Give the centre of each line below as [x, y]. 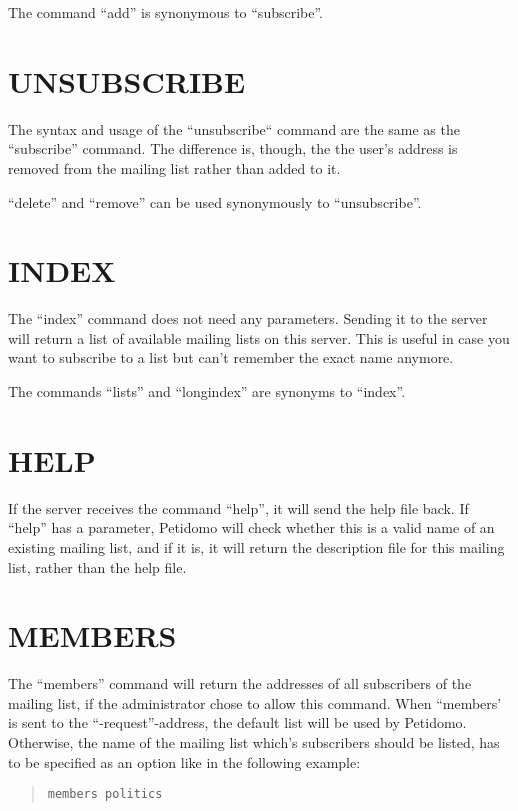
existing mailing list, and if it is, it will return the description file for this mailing [256, 546]
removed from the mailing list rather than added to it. [174, 167]
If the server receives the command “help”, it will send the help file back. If [238, 507]
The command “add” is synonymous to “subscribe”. [166, 12]
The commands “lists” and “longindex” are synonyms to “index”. [207, 391]
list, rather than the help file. [97, 566]
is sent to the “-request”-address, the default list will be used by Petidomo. [237, 722]
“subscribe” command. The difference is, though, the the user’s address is [233, 148]
